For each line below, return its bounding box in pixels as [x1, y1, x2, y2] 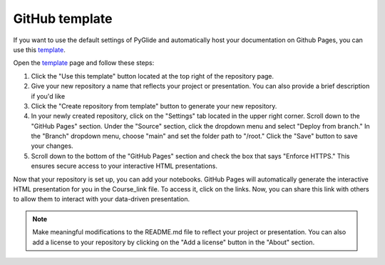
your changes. [31, 141, 74, 150]
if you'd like [31, 91, 66, 100]
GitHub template [13, 11, 113, 26]
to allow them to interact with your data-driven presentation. [13, 195, 190, 204]
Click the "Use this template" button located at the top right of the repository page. [31, 71, 274, 80]
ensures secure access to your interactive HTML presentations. [31, 161, 217, 171]
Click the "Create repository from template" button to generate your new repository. [31, 101, 277, 110]
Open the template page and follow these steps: [13, 59, 155, 67]
